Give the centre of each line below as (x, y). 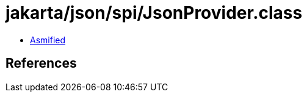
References (41, 63)
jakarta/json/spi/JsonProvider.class (154, 13)
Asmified (48, 40)
